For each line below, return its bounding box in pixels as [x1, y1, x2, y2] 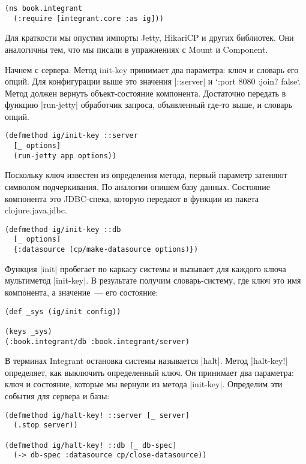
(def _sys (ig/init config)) [5, 307, 121, 316]
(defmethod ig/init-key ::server [5, 131, 138, 140]
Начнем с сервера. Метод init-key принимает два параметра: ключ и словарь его [5, 63, 299, 76]
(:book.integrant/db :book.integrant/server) [5, 337, 190, 346]
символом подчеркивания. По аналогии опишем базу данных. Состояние [5, 180, 270, 193]
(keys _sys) [5, 327, 52, 336]
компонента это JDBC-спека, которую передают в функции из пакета [5, 192, 259, 204]
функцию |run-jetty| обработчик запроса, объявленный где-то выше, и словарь [5, 98, 292, 111]
